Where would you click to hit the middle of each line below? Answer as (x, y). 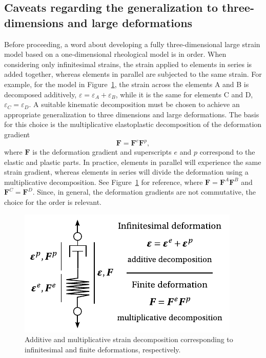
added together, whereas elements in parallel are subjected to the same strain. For (133, 74)
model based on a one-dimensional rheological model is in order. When (115, 54)
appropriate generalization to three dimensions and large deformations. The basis (132, 114)
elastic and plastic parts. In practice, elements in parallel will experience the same (133, 162)
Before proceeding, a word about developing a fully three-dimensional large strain (132, 44)
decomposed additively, (40, 94)
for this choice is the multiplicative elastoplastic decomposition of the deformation (133, 124)
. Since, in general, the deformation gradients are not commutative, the (144, 192)
